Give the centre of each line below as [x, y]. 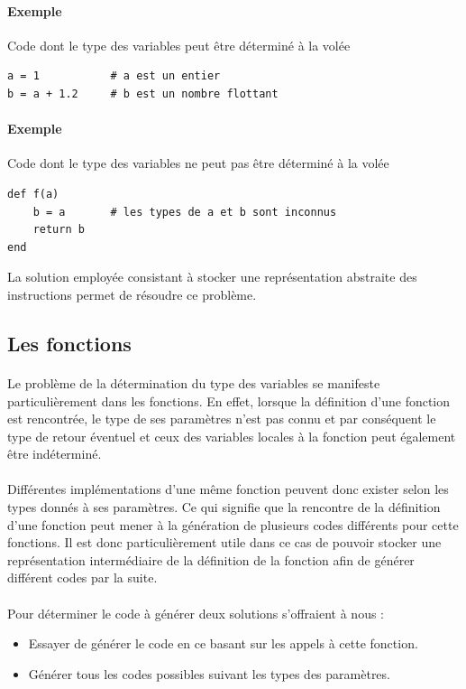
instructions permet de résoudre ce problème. [132, 294]
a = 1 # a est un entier [114, 76]
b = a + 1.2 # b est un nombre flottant [143, 93]
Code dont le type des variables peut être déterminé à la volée [179, 45]
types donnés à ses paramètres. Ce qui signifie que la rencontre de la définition [224, 507]
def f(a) [33, 194]
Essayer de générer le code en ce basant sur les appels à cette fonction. [223, 643]
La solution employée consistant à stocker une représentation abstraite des [212, 277]
